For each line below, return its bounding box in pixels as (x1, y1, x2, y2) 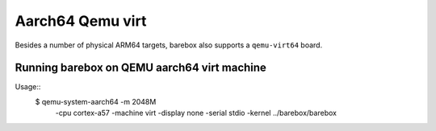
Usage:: (15, 82, 41, 92)
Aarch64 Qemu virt (15, 12, 147, 30)
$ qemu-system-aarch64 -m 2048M (35, 96, 157, 106)
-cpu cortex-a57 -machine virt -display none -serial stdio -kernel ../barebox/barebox (55, 108, 337, 118)
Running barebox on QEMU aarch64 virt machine (15, 61, 266, 75)
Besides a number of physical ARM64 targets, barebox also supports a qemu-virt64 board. (15, 40, 323, 50)
